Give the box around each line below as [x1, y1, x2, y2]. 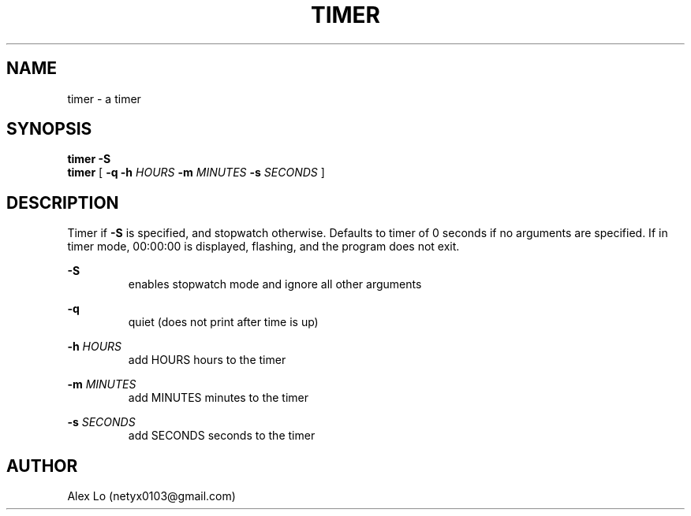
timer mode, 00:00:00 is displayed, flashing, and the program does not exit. [67, 239, 460, 254]
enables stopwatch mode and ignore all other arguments [128, 277, 422, 291]
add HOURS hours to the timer [128, 353, 286, 367]
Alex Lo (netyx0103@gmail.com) [67, 489, 236, 503]
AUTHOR [6, 455, 78, 476]
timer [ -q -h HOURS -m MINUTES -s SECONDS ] [67, 165, 325, 180]
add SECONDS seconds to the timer [128, 429, 316, 443]
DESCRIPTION [6, 192, 119, 213]
